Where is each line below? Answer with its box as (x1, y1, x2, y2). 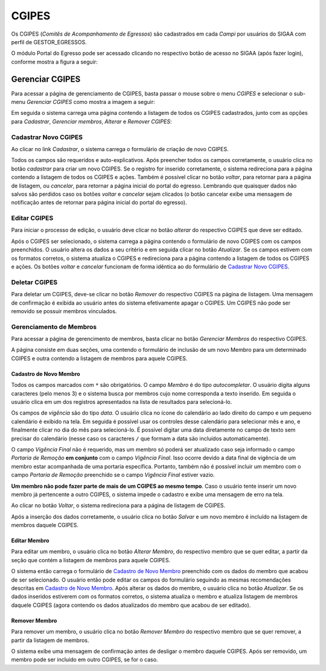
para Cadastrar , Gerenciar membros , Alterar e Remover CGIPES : (11, 118, 172, 125)
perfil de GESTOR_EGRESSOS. (11, 38, 87, 45)
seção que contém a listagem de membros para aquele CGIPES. (11, 556, 171, 563)
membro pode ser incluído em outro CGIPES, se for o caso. (11, 656, 158, 663)
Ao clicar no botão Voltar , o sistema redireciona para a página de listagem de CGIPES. (11, 502, 226, 509)
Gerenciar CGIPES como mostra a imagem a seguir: (26, 99, 155, 106)
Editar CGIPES (11, 214, 54, 222)
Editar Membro (11, 537, 50, 544)
